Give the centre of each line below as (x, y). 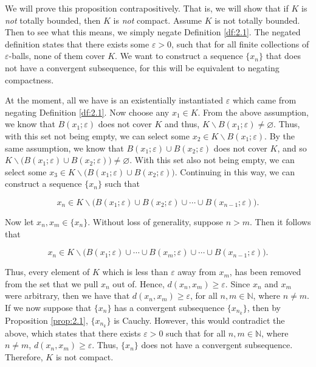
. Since (238, 283)
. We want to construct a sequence (179, 56)
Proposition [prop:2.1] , (46, 320)
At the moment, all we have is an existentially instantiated (114, 100)
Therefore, (24, 356)
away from (197, 272)
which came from (265, 100)
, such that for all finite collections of (240, 44)
